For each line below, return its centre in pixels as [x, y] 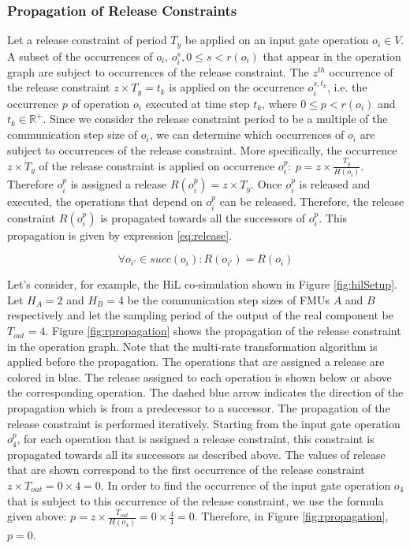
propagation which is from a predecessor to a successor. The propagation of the [199, 408]
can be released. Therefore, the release [312, 201]
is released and [335, 184]
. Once [266, 184]
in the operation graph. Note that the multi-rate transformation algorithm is [192, 346]
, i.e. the [347, 87]
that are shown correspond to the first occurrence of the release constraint [186, 470]
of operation [101, 103]
